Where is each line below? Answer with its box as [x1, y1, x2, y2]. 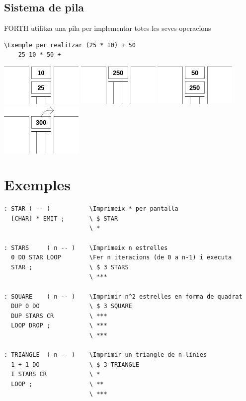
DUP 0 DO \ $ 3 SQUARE [11, 303, 132, 310]
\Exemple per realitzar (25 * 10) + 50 [4, 41, 136, 49]
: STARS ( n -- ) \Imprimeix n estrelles [4, 244, 168, 251]
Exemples [4, 174, 71, 195]
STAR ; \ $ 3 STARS [11, 263, 129, 271]
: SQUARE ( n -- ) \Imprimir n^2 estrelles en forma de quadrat [4, 293, 243, 300]
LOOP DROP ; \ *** [11, 322, 107, 329]
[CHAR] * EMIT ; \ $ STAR [11, 215, 118, 222]
